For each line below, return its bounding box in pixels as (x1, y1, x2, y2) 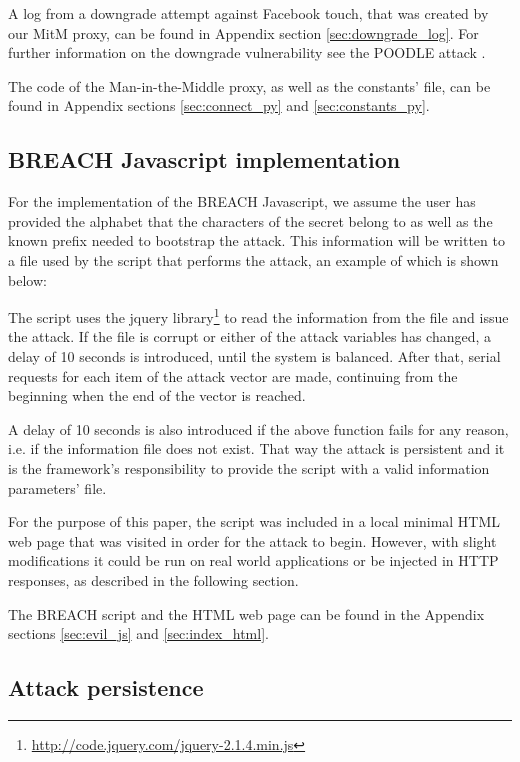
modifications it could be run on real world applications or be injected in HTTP (8, 550, 499, 571)
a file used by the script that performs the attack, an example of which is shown (8, 249, 499, 270)
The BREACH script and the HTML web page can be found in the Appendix (8, 603, 485, 624)
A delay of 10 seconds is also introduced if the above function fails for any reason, (8, 418, 509, 439)
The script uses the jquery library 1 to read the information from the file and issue (8, 304, 509, 327)
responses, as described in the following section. (8, 569, 299, 590)
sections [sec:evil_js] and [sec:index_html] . (8, 623, 269, 644)
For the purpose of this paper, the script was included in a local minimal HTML (8, 511, 501, 532)
